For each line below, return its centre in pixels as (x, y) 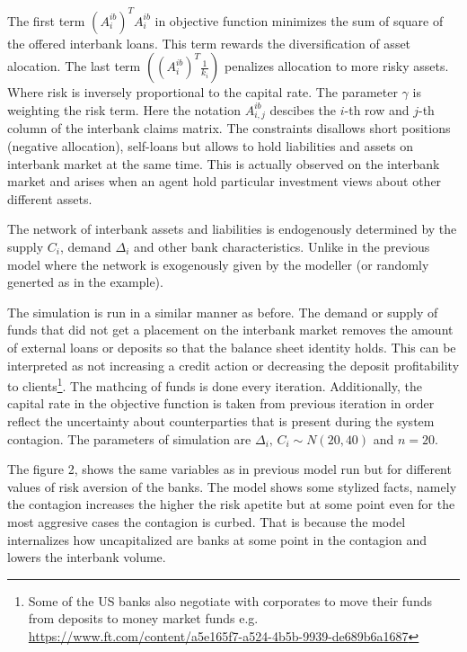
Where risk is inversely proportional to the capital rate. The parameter (203, 92)
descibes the (303, 109)
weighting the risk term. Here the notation (124, 109)
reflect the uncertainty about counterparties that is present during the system (221, 420)
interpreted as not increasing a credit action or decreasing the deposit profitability (233, 365)
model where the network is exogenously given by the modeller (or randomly (218, 264)
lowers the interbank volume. (87, 557)
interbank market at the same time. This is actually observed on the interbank (224, 163)
